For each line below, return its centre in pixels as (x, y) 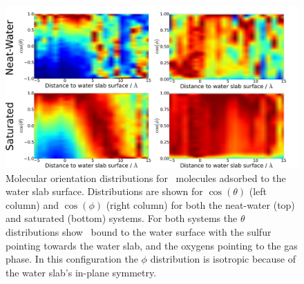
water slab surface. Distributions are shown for (104, 191)
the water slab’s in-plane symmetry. (81, 272)
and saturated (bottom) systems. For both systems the (122, 218)
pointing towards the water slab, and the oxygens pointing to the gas (152, 245)
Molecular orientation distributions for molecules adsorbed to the (146, 177)
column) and (32, 204)
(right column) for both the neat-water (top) (200, 204)
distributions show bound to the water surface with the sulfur (139, 231)
